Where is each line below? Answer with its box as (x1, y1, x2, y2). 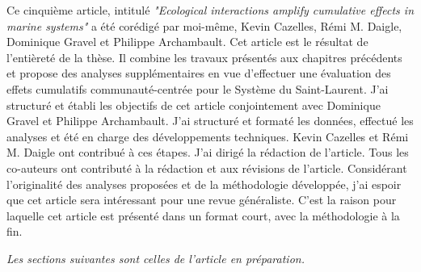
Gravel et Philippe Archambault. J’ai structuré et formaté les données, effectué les (6, 112, 414, 129)
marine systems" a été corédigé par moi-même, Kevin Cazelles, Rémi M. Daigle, (6, 17, 402, 34)
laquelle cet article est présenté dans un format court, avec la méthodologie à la (6, 207, 400, 224)
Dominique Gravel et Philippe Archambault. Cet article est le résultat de (6, 33, 368, 50)
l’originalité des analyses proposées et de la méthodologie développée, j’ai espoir (6, 175, 402, 192)
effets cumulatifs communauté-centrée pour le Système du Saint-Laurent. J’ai (6, 80, 389, 97)
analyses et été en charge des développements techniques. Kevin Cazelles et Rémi (6, 128, 409, 144)
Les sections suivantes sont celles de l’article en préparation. (6, 249, 305, 266)
